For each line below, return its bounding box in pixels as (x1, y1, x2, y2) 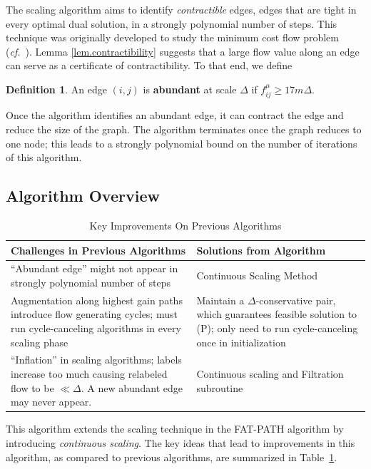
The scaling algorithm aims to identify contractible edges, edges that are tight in (6, 2, 357, 16)
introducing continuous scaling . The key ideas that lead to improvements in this (6, 435, 355, 450)
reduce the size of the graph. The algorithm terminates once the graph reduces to (6, 121, 362, 136)
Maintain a (196, 292, 245, 307)
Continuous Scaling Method (196, 268, 318, 283)
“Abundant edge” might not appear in (11, 261, 178, 276)
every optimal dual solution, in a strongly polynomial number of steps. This (6, 16, 337, 31)
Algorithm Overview (6, 185, 160, 207)
